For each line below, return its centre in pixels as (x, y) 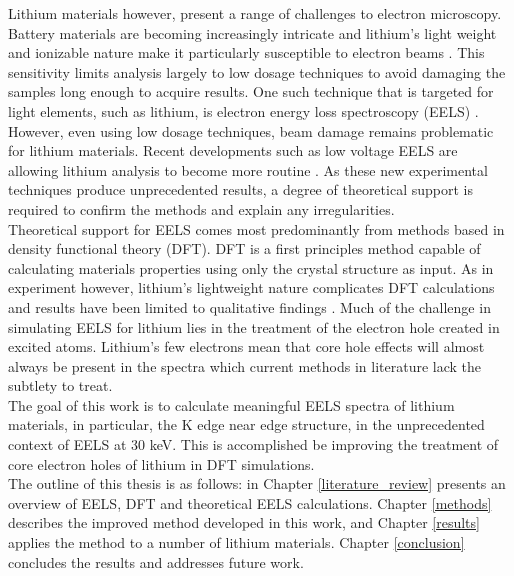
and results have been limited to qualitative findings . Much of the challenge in (249, 306)
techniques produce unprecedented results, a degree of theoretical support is (240, 189)
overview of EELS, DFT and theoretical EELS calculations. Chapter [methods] (250, 502)
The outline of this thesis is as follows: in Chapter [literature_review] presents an (257, 483)
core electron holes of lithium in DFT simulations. (161, 463)
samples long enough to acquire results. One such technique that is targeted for (251, 91)
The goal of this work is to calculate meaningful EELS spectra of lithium (231, 404)
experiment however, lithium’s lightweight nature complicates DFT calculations (251, 287)
